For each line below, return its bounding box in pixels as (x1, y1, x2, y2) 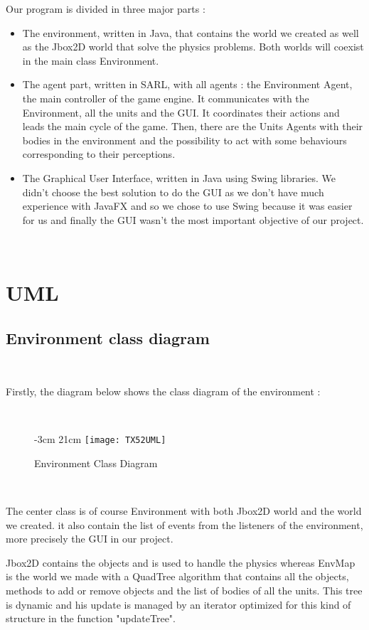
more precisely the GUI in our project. (6, 531, 173, 546)
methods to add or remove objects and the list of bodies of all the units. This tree (6, 583, 363, 598)
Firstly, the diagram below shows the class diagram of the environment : (6, 384, 321, 399)
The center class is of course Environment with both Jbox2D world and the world (6, 503, 362, 518)
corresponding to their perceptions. (22, 146, 176, 161)
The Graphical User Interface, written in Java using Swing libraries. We (22, 170, 336, 185)
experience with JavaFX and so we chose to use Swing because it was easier (22, 198, 353, 213)
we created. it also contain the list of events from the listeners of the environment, (6, 517, 363, 532)
